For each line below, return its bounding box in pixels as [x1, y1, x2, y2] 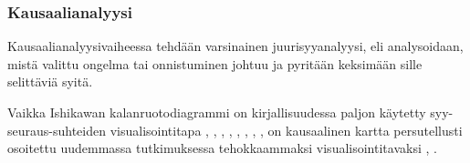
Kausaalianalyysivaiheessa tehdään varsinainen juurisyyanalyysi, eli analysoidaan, [7, 36, 464, 56]
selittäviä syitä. [7, 72, 93, 91]
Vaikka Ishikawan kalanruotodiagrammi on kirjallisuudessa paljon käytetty [7, 103, 426, 121]
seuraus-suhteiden [7, 120, 106, 139]
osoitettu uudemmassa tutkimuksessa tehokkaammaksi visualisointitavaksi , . [7, 138, 437, 158]
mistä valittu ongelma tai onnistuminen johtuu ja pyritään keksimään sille [7, 54, 423, 73]
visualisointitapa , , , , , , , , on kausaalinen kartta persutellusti [110, 120, 463, 139]
